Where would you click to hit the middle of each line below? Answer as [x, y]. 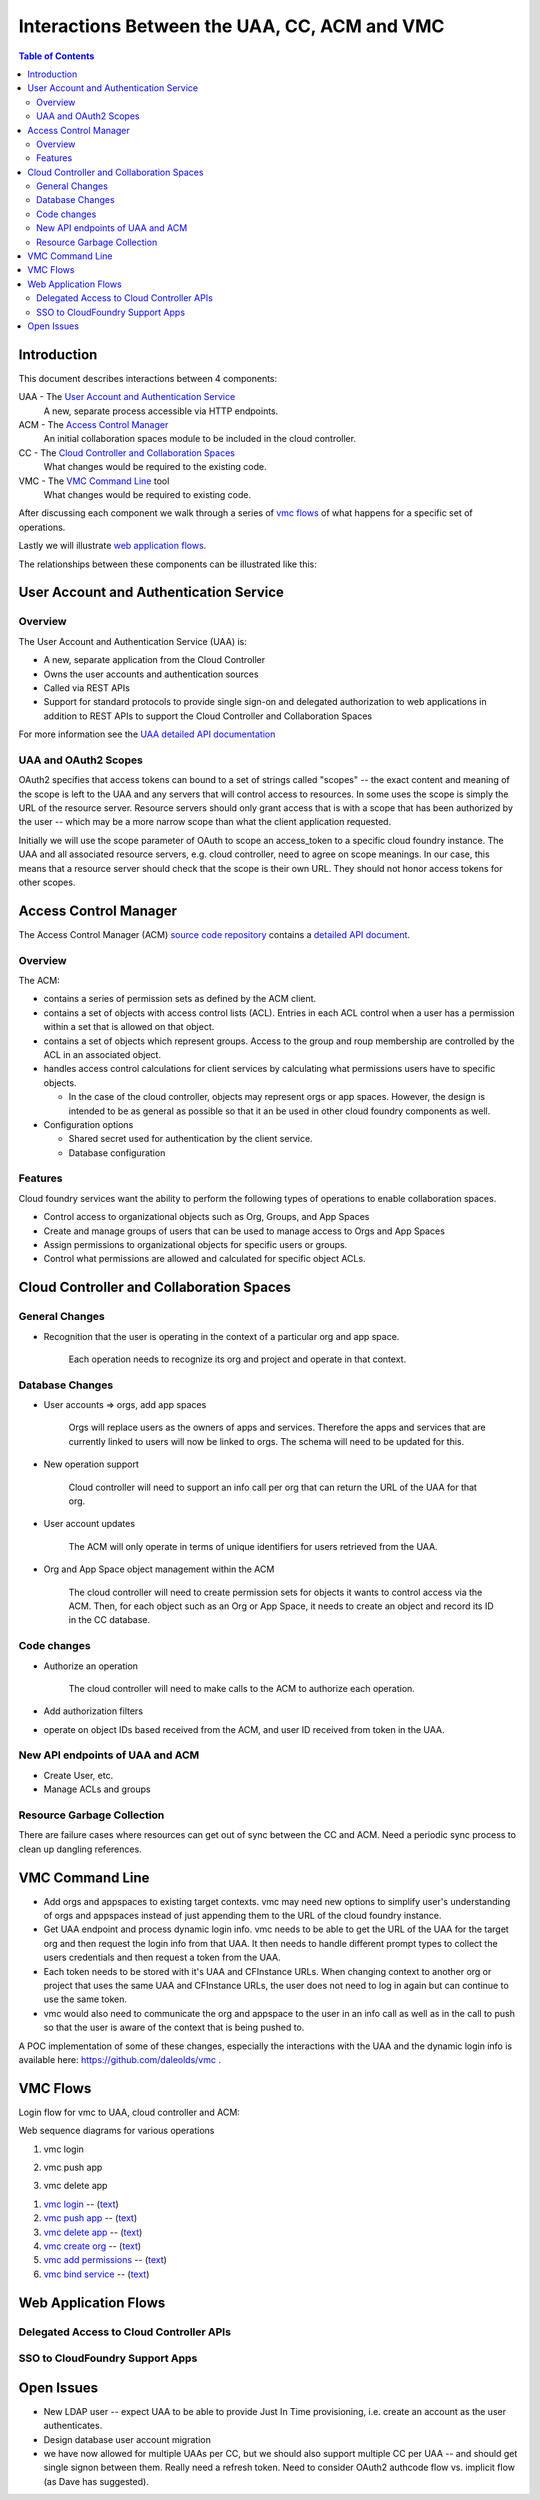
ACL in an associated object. [102, 1054]
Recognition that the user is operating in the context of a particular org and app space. [221, 1336]
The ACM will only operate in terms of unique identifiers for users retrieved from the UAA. [253, 1546]
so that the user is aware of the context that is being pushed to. [174, 2027]
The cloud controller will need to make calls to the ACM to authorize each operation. [241, 1688]
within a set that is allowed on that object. [129, 1027]
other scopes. [47, 882]
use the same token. [85, 1999]
